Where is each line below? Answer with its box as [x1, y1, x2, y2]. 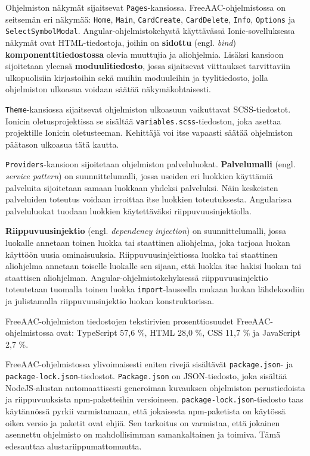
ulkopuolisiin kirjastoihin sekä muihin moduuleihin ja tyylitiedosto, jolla [5, 71, 268, 83]
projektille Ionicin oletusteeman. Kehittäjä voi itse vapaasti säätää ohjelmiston [5, 126, 293, 139]
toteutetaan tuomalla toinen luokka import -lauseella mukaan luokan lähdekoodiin [5, 283, 305, 295]
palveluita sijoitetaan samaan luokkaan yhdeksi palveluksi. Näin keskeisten [5, 181, 278, 193]
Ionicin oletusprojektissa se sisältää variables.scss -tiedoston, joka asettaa [5, 114, 281, 127]
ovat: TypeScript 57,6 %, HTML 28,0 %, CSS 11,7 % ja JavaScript [56, 326, 300, 339]
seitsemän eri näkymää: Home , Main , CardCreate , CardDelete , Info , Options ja [5, 13, 295, 25]
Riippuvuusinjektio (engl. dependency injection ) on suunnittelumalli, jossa [5, 224, 286, 237]
